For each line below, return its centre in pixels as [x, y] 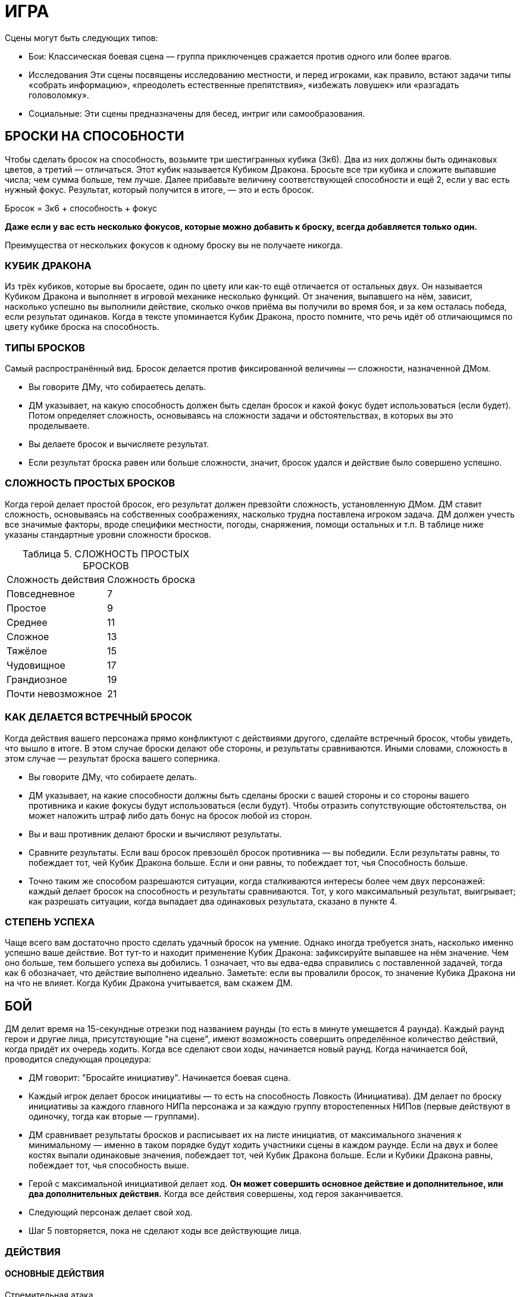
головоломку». [59, 95]
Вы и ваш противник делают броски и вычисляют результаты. [155, 834]
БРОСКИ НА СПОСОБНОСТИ [95, 136]
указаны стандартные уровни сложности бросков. [108, 534]
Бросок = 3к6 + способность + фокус [81, 208]
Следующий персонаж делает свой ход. [111, 1212]
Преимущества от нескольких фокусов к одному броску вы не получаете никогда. [174, 245]
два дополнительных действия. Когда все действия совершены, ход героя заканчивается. [216, 1194]
